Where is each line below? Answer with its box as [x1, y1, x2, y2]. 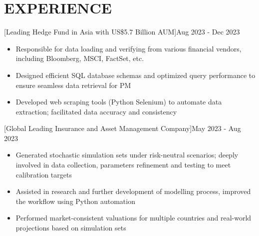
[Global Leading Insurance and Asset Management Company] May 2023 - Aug [4, 123, 241, 133]
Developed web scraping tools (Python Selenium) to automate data [15, 96, 222, 107]
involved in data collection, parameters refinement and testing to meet [15, 159, 231, 170]
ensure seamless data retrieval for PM [15, 79, 131, 90]
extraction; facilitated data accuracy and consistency [15, 106, 177, 116]
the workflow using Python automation [15, 195, 135, 206]
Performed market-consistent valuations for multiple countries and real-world [15, 212, 252, 223]
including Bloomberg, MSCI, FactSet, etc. [15, 53, 144, 63]
